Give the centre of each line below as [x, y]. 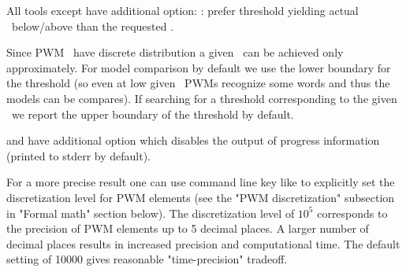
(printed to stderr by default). [79, 155]
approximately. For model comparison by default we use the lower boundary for [199, 67]
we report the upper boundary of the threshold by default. [153, 114]
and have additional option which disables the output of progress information [193, 140]
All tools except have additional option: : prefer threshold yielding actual [183, 10]
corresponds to [352, 213]
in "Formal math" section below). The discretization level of [151, 213]
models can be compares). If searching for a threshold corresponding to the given [202, 98]
